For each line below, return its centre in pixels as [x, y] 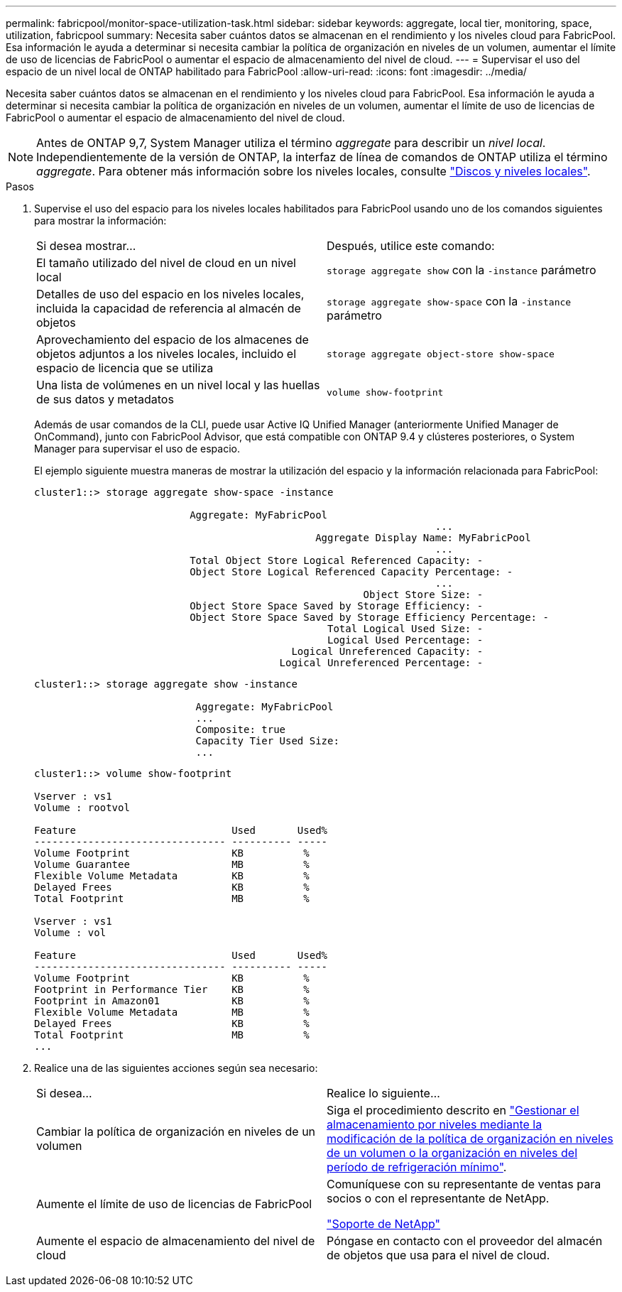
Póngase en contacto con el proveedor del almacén [465, 1241]
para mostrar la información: [100, 221]
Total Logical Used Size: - [405, 629]
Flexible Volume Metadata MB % [172, 1012]
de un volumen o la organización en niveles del [452, 1153]
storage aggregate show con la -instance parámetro [462, 270]
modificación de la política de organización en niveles [470, 1139]
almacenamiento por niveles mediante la [435, 1124]
